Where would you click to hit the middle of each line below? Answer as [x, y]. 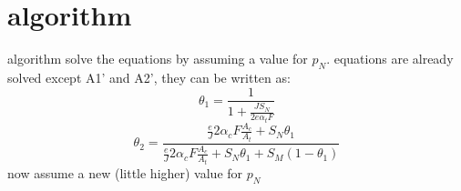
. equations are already [390, 59]
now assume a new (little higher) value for [125, 172]
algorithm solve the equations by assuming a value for [158, 59]
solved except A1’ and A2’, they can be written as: [149, 77]
